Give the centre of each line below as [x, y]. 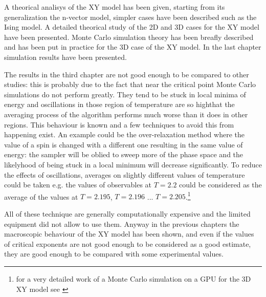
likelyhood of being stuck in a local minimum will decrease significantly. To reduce [133, 164]
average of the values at [41, 196]
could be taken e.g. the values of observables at [78, 185]
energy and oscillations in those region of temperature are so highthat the [119, 104]
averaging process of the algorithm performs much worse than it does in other [126, 114]
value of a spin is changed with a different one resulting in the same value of [124, 144]
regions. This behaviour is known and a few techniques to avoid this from [119, 124]
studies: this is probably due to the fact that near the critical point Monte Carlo [130, 84]
